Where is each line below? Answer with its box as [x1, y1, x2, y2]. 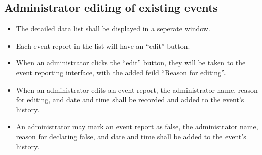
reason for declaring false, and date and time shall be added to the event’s [16, 131, 246, 141]
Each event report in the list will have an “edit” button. [16, 40, 190, 51]
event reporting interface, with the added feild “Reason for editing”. [16, 67, 226, 77]
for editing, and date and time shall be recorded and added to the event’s [16, 94, 244, 105]
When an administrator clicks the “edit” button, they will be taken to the [16, 57, 246, 68]
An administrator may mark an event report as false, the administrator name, [16, 121, 258, 132]
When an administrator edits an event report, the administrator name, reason [16, 84, 258, 95]
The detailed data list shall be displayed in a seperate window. [16, 23, 210, 34]
